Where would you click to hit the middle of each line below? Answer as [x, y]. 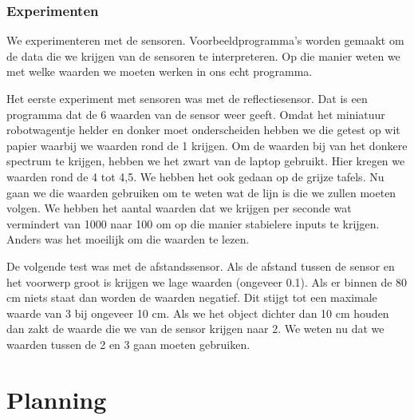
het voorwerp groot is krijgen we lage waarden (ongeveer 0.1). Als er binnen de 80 [207, 281]
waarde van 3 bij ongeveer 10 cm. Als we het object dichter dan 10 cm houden [198, 313]
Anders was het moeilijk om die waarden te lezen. [128, 239]
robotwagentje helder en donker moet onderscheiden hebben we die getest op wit [203, 130]
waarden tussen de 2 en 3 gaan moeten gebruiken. [128, 344]
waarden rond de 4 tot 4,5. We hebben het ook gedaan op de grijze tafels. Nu [195, 176]
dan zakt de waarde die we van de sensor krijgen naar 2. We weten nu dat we [195, 329]
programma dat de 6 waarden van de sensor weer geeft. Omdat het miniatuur [196, 114]
